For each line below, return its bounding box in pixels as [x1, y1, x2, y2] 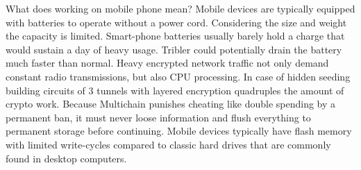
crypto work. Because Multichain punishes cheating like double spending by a [6, 96, 336, 111]
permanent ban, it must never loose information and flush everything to [6, 110, 311, 124]
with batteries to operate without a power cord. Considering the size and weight [6, 15, 347, 29]
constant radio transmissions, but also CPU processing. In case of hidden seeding [6, 69, 351, 83]
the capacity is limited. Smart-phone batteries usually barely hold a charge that [6, 28, 345, 43]
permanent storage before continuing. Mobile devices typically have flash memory [6, 124, 352, 138]
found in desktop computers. [6, 151, 127, 165]
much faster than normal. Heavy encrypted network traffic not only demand [6, 56, 329, 70]
